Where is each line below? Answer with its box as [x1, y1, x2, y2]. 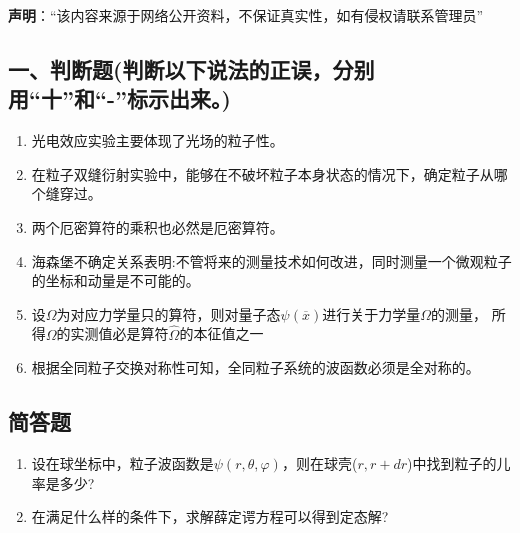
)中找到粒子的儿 [407, 452, 511, 473]
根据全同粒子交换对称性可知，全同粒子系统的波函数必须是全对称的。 [31, 357, 480, 378]
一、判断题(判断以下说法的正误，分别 [8, 53, 375, 84]
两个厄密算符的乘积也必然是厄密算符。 [31, 216, 284, 237]
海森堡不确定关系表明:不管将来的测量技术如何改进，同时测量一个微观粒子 [31, 250, 512, 271]
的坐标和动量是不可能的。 [31, 270, 200, 291]
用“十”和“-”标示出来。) [8, 83, 231, 114]
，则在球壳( [281, 452, 358, 473]
